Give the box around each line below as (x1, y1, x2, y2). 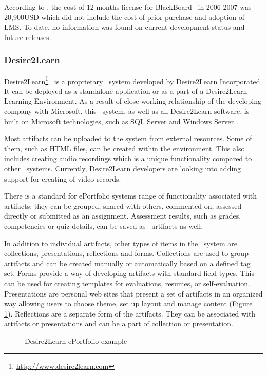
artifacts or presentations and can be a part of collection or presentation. (4, 318, 233, 329)
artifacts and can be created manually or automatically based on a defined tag (4, 258, 251, 268)
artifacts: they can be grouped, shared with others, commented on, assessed (4, 200, 242, 211)
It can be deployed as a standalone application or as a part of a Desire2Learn (4, 85, 247, 96)
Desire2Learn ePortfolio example (25, 335, 127, 346)
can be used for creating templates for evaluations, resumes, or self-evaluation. (4, 278, 250, 288)
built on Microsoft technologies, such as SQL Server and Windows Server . (4, 115, 238, 126)
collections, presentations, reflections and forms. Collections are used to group (4, 248, 249, 259)
